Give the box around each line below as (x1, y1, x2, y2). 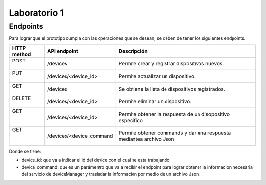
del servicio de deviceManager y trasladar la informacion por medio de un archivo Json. (21, 171, 200, 177)
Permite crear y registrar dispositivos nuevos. (118, 60, 224, 67)
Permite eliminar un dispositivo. (118, 98, 192, 105)
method (12, 51, 31, 58)
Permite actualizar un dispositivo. (118, 73, 196, 80)
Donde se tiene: (9, 148, 41, 154)
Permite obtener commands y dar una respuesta (118, 129, 231, 136)
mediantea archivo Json (118, 135, 174, 142)
